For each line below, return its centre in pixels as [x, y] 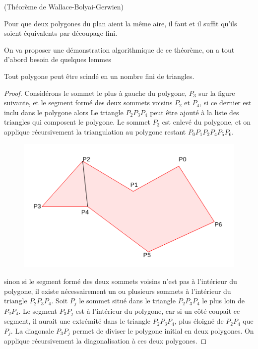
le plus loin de [224, 301]
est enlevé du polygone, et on [206, 122]
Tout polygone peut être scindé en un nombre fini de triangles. [99, 76]
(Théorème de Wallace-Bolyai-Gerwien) [64, 6]
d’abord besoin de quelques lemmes [58, 59]
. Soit [60, 301]
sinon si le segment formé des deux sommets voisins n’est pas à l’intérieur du [121, 281]
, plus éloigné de [199, 321]
